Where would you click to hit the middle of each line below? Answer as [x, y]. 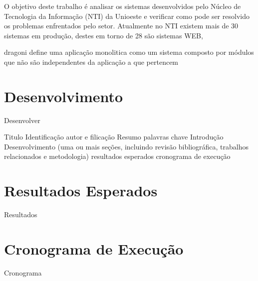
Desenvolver [22, 120]
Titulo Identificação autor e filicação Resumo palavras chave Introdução [114, 137]
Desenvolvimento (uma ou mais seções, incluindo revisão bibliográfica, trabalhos [126, 146]
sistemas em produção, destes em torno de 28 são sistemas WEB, [104, 35]
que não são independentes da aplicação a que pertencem [91, 62]
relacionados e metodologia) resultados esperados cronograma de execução [117, 156]
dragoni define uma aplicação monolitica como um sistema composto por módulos [129, 52]
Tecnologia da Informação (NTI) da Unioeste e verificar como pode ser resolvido [127, 16]
